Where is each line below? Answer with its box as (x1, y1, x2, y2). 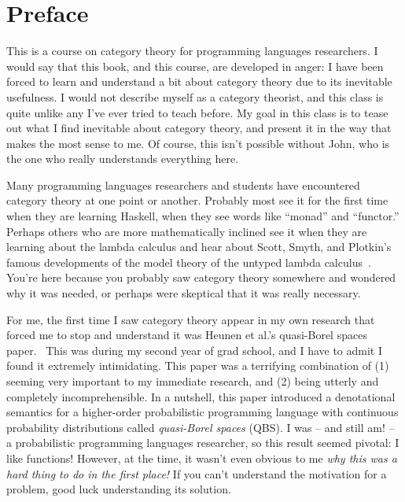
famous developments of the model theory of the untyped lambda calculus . (6, 253, 371, 270)
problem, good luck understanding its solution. (6, 481, 231, 497)
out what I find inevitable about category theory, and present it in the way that (6, 120, 392, 136)
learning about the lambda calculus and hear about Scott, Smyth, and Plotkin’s (6, 238, 392, 255)
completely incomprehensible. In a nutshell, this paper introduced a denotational (6, 388, 396, 404)
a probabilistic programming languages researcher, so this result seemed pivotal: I (6, 434, 399, 451)
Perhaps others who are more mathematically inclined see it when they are (6, 223, 367, 239)
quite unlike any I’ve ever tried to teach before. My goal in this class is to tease (6, 104, 388, 120)
